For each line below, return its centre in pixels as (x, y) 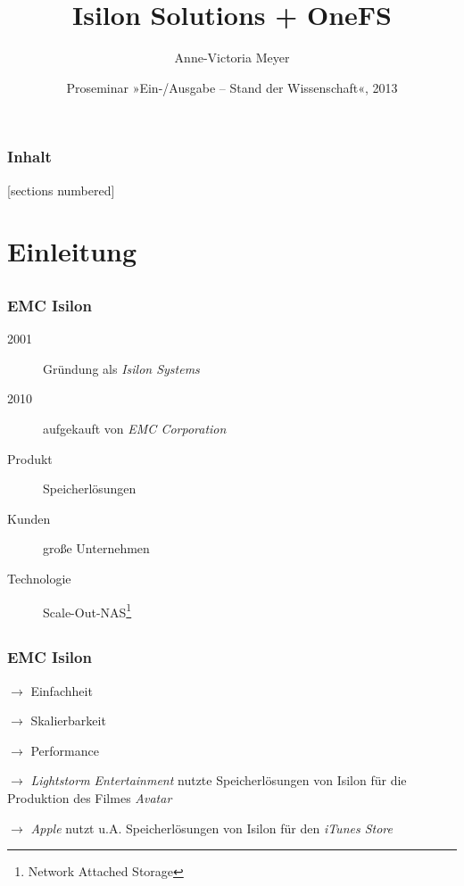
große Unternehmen (96, 548)
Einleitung (72, 251)
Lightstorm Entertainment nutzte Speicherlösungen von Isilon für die (219, 780)
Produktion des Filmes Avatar (90, 797)
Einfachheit (62, 690)
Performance (65, 750)
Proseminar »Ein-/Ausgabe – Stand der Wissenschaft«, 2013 (232, 87)
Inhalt (29, 157)
